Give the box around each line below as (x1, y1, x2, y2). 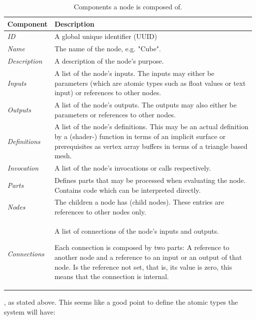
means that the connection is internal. (54, 271, 169, 282)
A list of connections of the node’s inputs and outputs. (54, 225, 219, 236)
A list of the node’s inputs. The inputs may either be (54, 68, 215, 78)
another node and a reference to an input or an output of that (54, 251, 242, 262)
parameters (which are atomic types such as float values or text (54, 77, 246, 88)
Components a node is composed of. (74, 1, 182, 11)
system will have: (4, 306, 56, 317)
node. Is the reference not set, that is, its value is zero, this (54, 261, 232, 272)
